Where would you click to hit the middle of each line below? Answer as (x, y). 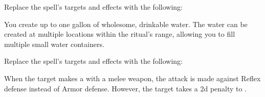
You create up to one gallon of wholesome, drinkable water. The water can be (126, 24)
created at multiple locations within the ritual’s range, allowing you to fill (120, 34)
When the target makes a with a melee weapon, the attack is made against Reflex (132, 78)
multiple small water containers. (54, 44)
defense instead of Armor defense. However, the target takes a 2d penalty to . (126, 88)
